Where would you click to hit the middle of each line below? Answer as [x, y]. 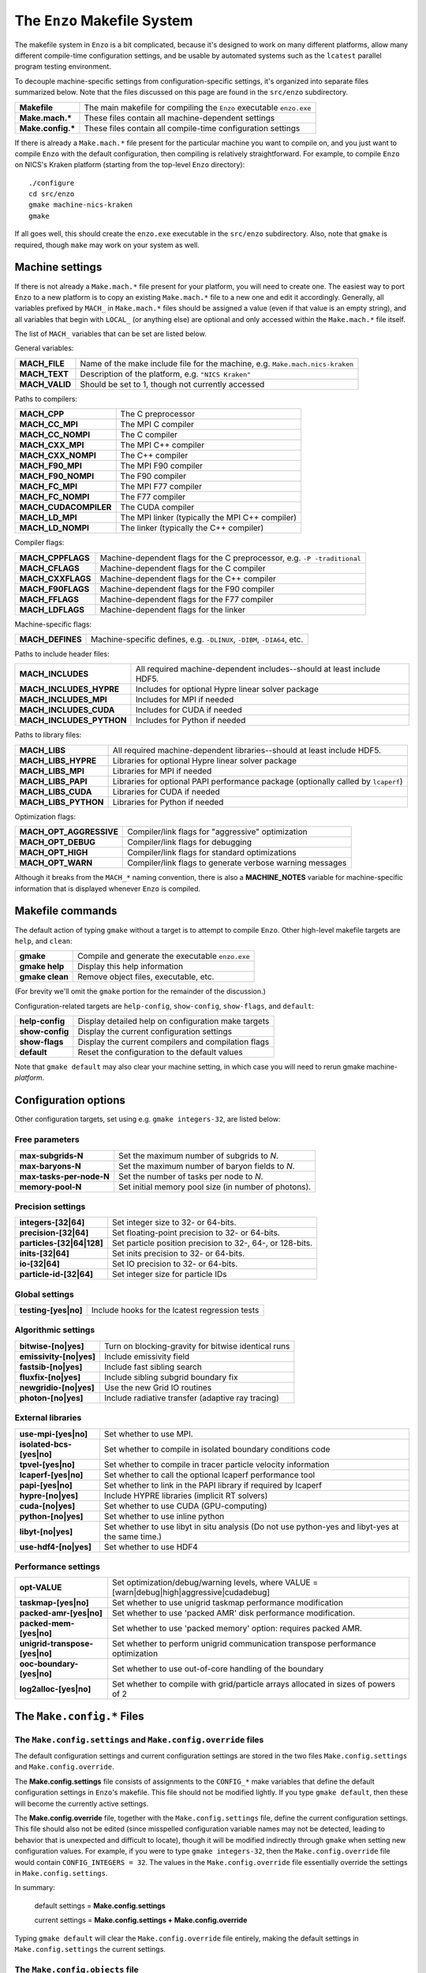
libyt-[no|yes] [46, 1531]
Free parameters [47, 1140]
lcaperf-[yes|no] [51, 1474]
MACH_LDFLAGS [52, 609]
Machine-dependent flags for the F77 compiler [187, 599]
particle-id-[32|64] [56, 1275]
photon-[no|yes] [51, 1398]
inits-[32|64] [45, 1253]
